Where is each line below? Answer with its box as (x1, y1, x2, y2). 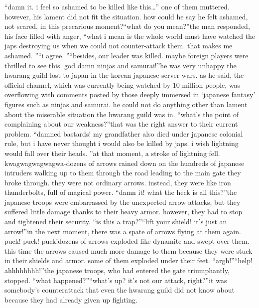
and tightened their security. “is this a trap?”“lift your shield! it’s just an (4, 216, 227, 227)
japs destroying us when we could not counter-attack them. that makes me (4, 40, 233, 51)
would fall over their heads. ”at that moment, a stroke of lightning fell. (4, 148, 220, 158)
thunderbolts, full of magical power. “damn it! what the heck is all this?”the (4, 187, 237, 197)
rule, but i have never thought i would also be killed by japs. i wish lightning (4, 138, 239, 149)
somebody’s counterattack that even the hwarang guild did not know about (4, 285, 235, 295)
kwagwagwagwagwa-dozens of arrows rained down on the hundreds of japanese (4, 157, 245, 168)
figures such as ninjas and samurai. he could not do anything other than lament (4, 99, 248, 109)
